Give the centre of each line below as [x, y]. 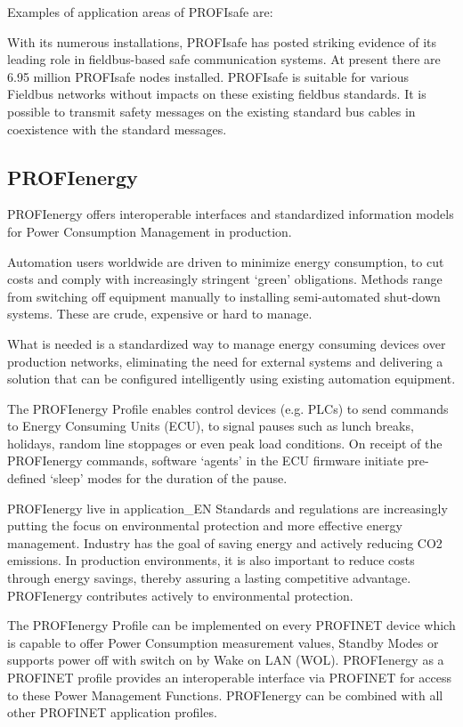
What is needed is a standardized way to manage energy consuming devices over [227, 343]
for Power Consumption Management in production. [150, 231]
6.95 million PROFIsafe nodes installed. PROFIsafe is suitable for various [208, 76]
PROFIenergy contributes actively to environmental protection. [180, 595]
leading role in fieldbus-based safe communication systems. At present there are [224, 59]
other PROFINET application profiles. [112, 712]
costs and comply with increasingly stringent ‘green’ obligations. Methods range [225, 279]
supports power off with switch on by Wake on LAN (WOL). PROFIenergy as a [226, 660]
